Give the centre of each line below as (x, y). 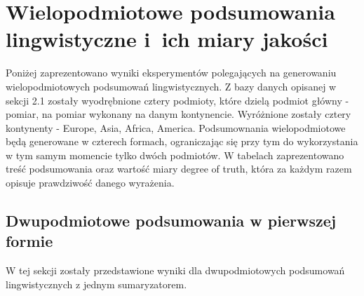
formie (29, 241)
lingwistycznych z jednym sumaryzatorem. (96, 284)
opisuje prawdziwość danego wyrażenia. (90, 183)
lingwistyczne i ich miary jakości (167, 39)
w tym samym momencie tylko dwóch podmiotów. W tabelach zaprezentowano (175, 155)
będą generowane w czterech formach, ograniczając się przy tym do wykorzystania (182, 141)
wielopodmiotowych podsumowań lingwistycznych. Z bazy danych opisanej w (171, 86)
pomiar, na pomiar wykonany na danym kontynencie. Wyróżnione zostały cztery (178, 114)
